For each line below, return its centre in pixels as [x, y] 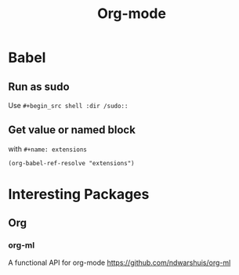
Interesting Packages [79, 194]
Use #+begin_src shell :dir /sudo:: [68, 105]
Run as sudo [39, 87]
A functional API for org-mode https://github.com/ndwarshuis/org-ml [119, 262]
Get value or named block [72, 130]
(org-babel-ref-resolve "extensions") [71, 163]
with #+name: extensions [48, 149]
